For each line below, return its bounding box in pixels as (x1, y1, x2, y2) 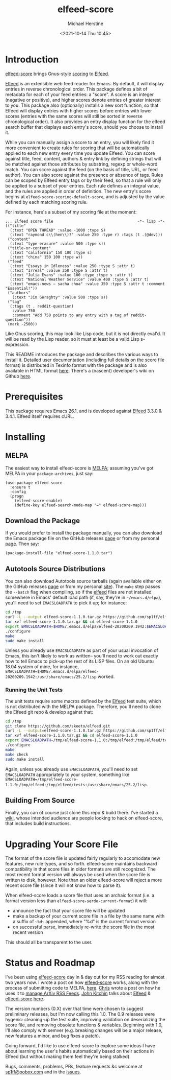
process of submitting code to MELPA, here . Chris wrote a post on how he (5, 985, 161, 991)
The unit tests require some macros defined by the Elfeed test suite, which (5, 698, 161, 704)
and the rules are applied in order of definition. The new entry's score (5, 188, 151, 194)
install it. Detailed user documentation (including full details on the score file (5, 357, 164, 363)
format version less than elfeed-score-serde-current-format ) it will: (5, 898, 148, 904)
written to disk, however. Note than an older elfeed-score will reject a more (5, 877, 162, 883)
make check (5, 752, 28, 757)
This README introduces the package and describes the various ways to (5, 351, 159, 357)
